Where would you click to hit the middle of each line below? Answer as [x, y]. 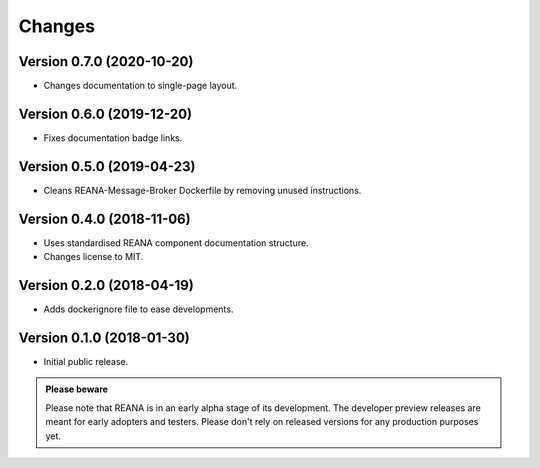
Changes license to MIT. [93, 257]
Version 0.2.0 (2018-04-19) [106, 285]
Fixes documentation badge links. [113, 137]
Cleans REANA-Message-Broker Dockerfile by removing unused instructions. [202, 190]
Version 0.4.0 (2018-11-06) [104, 218]
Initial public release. [86, 361]
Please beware [77, 389]
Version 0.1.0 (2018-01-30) [104, 337]
